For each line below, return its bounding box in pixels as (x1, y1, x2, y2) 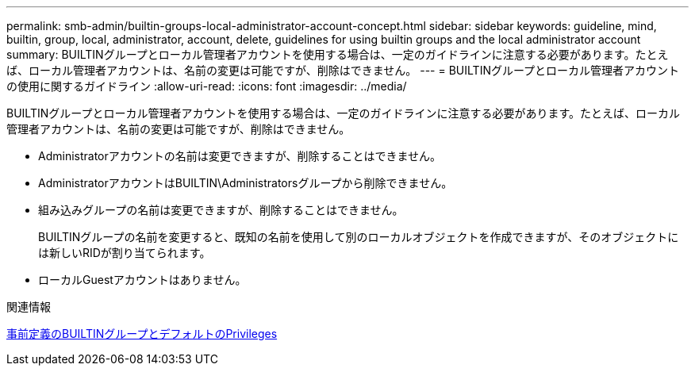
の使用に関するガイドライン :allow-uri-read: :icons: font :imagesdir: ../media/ (6, 79, 407, 93)
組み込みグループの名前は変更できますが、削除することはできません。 (38, 203, 404, 217)
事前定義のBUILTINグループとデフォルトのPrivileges (6, 327, 278, 340)
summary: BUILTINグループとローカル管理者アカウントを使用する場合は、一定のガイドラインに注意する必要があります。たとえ (6, 48, 669, 61)
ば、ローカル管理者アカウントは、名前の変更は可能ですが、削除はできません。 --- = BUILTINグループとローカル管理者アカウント (6, 63, 680, 77)
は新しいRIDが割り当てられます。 (38, 246, 211, 259)
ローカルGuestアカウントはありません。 (38, 273, 247, 286)
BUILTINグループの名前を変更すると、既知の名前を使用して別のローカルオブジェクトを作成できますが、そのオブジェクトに (38, 230, 679, 244)
